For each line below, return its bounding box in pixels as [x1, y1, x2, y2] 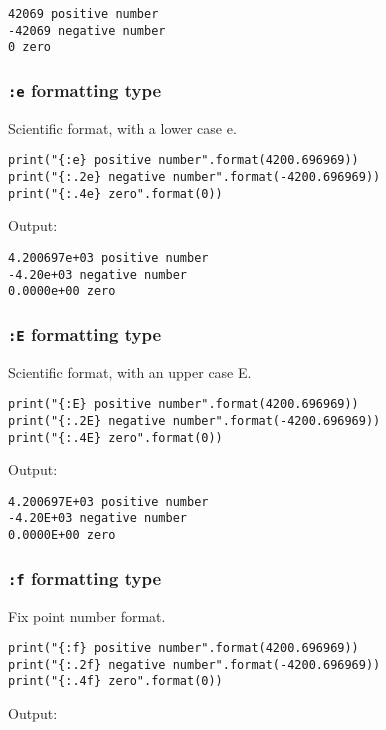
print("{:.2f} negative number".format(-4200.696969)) [8, 657, 381, 672]
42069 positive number [8, 7, 159, 21]
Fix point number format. [8, 605, 166, 626]
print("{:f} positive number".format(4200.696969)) [8, 641, 359, 656]
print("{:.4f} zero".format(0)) [8, 674, 223, 689]
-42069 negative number [8, 23, 166, 38]
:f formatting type [8, 565, 162, 590]
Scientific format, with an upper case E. [8, 361, 252, 382]
